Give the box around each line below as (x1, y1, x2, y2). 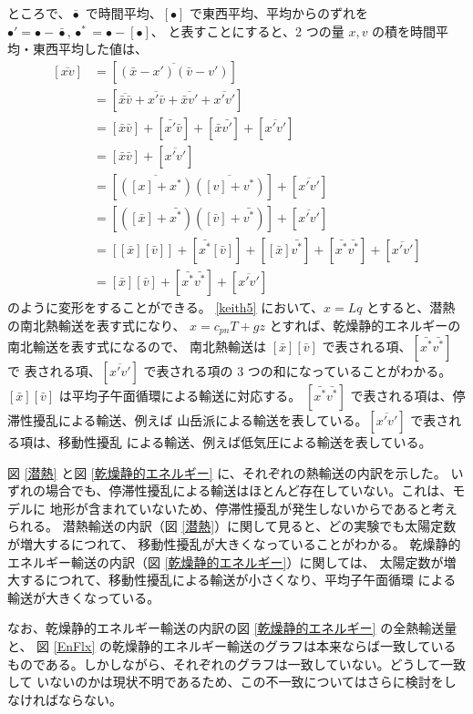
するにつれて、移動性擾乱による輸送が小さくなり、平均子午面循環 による (19, 570, 457, 589)
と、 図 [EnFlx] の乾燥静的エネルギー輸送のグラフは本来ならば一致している (7, 637, 457, 656)
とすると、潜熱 (366, 298, 456, 317)
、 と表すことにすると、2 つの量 (150, 21, 344, 40)
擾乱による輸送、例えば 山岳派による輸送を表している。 (32, 411, 368, 430)
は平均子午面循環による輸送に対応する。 (58, 386, 302, 405)
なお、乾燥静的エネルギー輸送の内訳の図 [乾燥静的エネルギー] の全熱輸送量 (7, 618, 458, 637)
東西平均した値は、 (32, 39, 148, 58)
